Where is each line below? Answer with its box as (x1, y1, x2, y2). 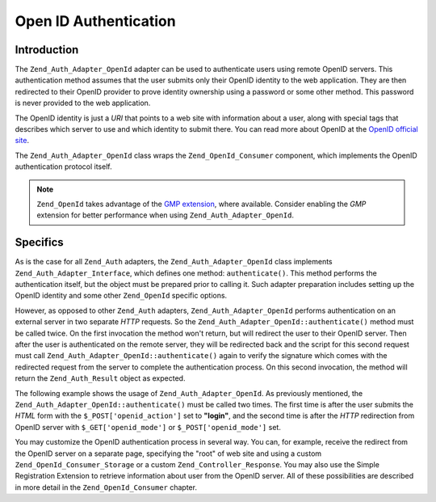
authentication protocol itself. (15, 162, 112, 171)
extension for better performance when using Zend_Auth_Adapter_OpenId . (36, 210, 295, 220)
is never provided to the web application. (15, 98, 151, 108)
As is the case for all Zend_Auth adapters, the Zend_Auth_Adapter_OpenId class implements (15, 257, 333, 267)
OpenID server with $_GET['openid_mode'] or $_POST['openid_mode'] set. (15, 422, 282, 432)
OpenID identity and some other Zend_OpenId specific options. (15, 291, 228, 301)
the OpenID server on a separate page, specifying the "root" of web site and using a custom (15, 449, 322, 458)
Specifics (15, 235, 64, 250)
